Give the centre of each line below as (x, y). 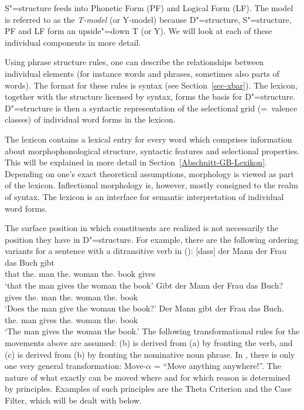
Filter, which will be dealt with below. (73, 400)
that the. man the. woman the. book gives (80, 274)
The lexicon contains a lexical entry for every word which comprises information (148, 139)
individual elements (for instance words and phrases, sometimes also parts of (142, 73)
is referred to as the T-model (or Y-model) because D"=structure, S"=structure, (148, 19)
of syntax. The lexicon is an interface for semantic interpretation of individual (144, 196)
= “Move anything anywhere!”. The (217, 366)
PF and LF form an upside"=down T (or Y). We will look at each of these (139, 31)
